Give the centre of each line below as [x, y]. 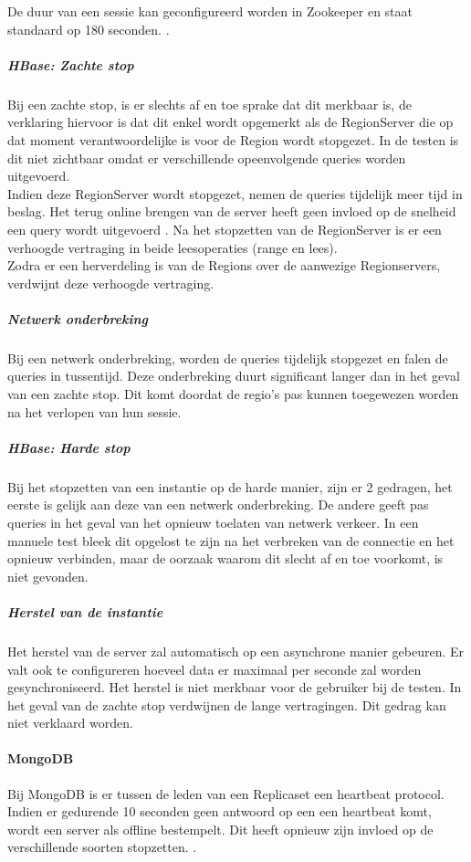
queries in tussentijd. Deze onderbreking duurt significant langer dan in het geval [234, 376]
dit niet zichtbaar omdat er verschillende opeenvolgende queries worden [207, 158]
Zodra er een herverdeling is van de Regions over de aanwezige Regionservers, [224, 265]
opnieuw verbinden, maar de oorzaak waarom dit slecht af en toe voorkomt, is [225, 558]
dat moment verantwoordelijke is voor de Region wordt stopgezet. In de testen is [233, 139]
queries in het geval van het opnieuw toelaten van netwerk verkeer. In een [213, 522]
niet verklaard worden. [70, 723]
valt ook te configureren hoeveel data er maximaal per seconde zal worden [215, 669]
